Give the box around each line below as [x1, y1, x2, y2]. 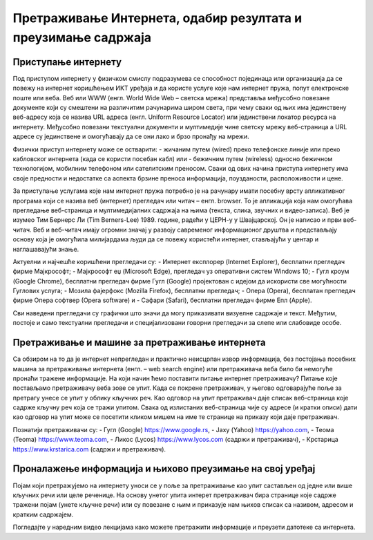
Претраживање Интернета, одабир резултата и [12, 10, 303, 26]
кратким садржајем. [12, 510, 74, 519]
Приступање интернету [12, 56, 122, 68]
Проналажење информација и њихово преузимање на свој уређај [12, 463, 316, 475]
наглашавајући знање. [12, 245, 79, 253]
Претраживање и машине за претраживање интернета [12, 337, 266, 348]
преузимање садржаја [12, 30, 152, 45]
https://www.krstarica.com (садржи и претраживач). [12, 445, 166, 453]
